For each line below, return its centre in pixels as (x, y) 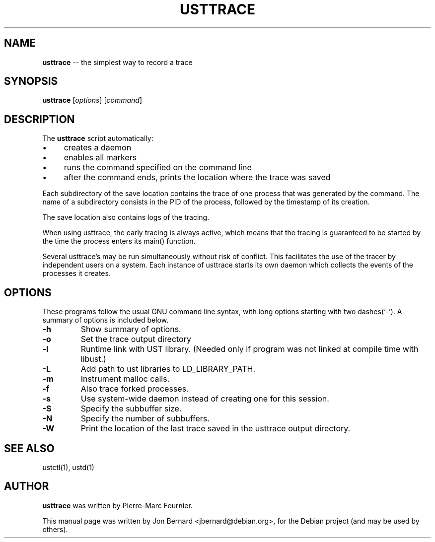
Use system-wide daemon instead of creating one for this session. (205, 399)
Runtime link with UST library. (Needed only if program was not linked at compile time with (250, 349)
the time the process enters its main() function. (119, 241)
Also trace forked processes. (135, 389)
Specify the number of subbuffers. (145, 419)
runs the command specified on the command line (158, 168)
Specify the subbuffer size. (131, 409)
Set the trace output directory (136, 339)
